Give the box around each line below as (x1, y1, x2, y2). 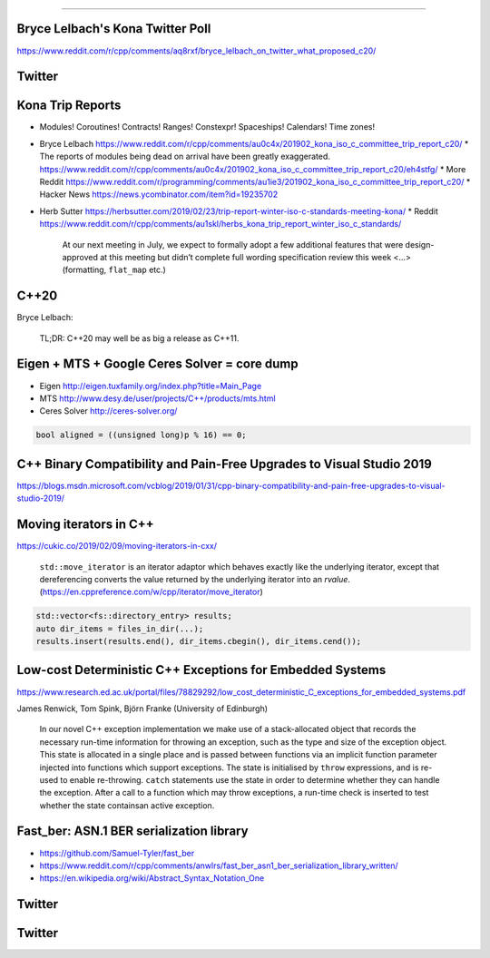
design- (405, 239, 435, 249)
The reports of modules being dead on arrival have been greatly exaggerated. (39, 151, 331, 162)
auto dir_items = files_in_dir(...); (35, 623, 204, 634)
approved (62, 251, 99, 262)
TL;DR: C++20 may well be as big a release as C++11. (39, 332, 240, 344)
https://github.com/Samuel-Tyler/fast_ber (39, 847, 195, 858)
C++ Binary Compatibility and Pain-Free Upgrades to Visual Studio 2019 (16, 456, 433, 472)
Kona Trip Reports (16, 98, 122, 113)
